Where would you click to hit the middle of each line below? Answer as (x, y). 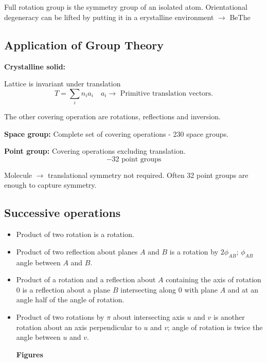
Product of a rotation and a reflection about (86, 279)
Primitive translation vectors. (166, 93)
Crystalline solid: (35, 66)
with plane (201, 289)
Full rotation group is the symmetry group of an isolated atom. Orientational (126, 7)
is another (229, 317)
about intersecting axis (149, 317)
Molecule (18, 175)
